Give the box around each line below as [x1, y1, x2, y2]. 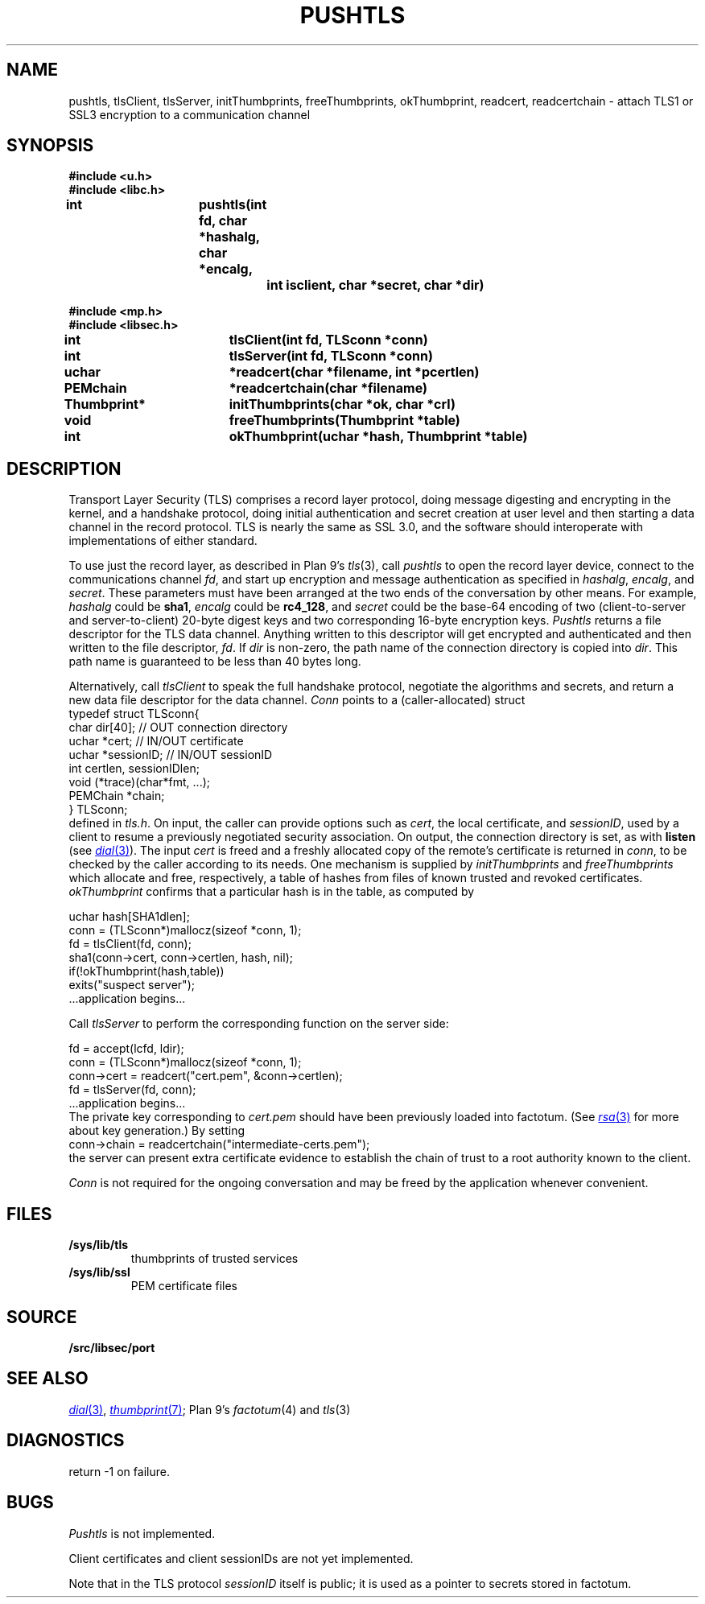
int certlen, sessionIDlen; [68, 761, 200, 776]
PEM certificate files [130, 1279, 237, 1293]
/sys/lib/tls [68, 1238, 129, 1252]
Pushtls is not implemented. [68, 1526, 216, 1540]
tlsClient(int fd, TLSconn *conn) [229, 332, 428, 348]
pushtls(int [198, 196, 267, 213]
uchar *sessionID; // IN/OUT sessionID [68, 748, 273, 762]
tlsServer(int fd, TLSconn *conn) [229, 348, 433, 365]
